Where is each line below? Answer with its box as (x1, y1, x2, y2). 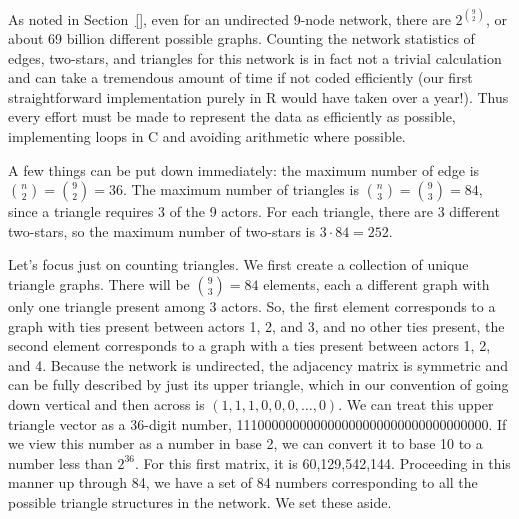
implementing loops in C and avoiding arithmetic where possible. (8, 126, 406, 147)
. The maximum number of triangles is (123, 179, 359, 200)
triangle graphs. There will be (8, 274, 190, 295)
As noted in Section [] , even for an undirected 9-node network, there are (8, 8, 451, 29)
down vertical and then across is (8, 394, 205, 414)
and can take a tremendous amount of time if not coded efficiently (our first (8, 67, 473, 88)
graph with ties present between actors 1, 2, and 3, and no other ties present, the (8, 315, 505, 336)
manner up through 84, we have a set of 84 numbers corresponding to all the (8, 472, 478, 493)
